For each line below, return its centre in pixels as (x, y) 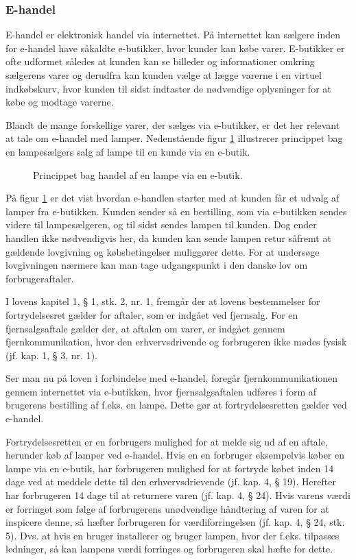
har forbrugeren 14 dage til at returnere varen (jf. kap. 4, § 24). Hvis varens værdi (178, 495)
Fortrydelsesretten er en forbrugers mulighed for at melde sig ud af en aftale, (167, 441)
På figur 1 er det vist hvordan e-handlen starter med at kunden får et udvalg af (173, 198)
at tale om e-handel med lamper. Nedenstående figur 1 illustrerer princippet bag (174, 138)
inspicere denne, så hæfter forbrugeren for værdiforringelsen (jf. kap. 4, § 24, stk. (175, 522)
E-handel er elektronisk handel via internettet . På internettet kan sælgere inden (173, 35)
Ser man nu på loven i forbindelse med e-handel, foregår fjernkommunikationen (172, 378)
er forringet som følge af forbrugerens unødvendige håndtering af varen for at (167, 508)
